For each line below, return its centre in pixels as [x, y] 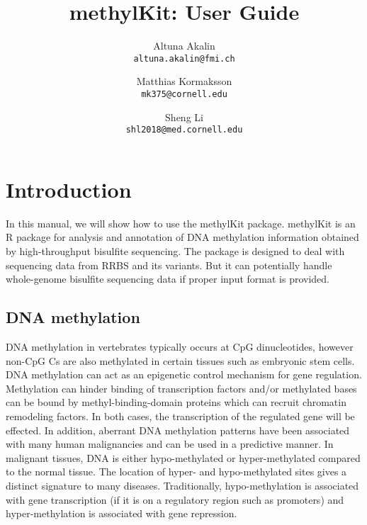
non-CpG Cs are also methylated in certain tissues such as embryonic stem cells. [180, 360]
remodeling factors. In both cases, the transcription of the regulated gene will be [180, 416]
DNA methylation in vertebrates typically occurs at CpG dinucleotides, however [180, 346]
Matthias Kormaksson [184, 81]
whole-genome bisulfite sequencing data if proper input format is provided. [168, 279]
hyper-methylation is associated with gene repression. [122, 513]
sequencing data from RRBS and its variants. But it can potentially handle [169, 265]
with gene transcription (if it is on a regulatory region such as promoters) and [175, 499]
